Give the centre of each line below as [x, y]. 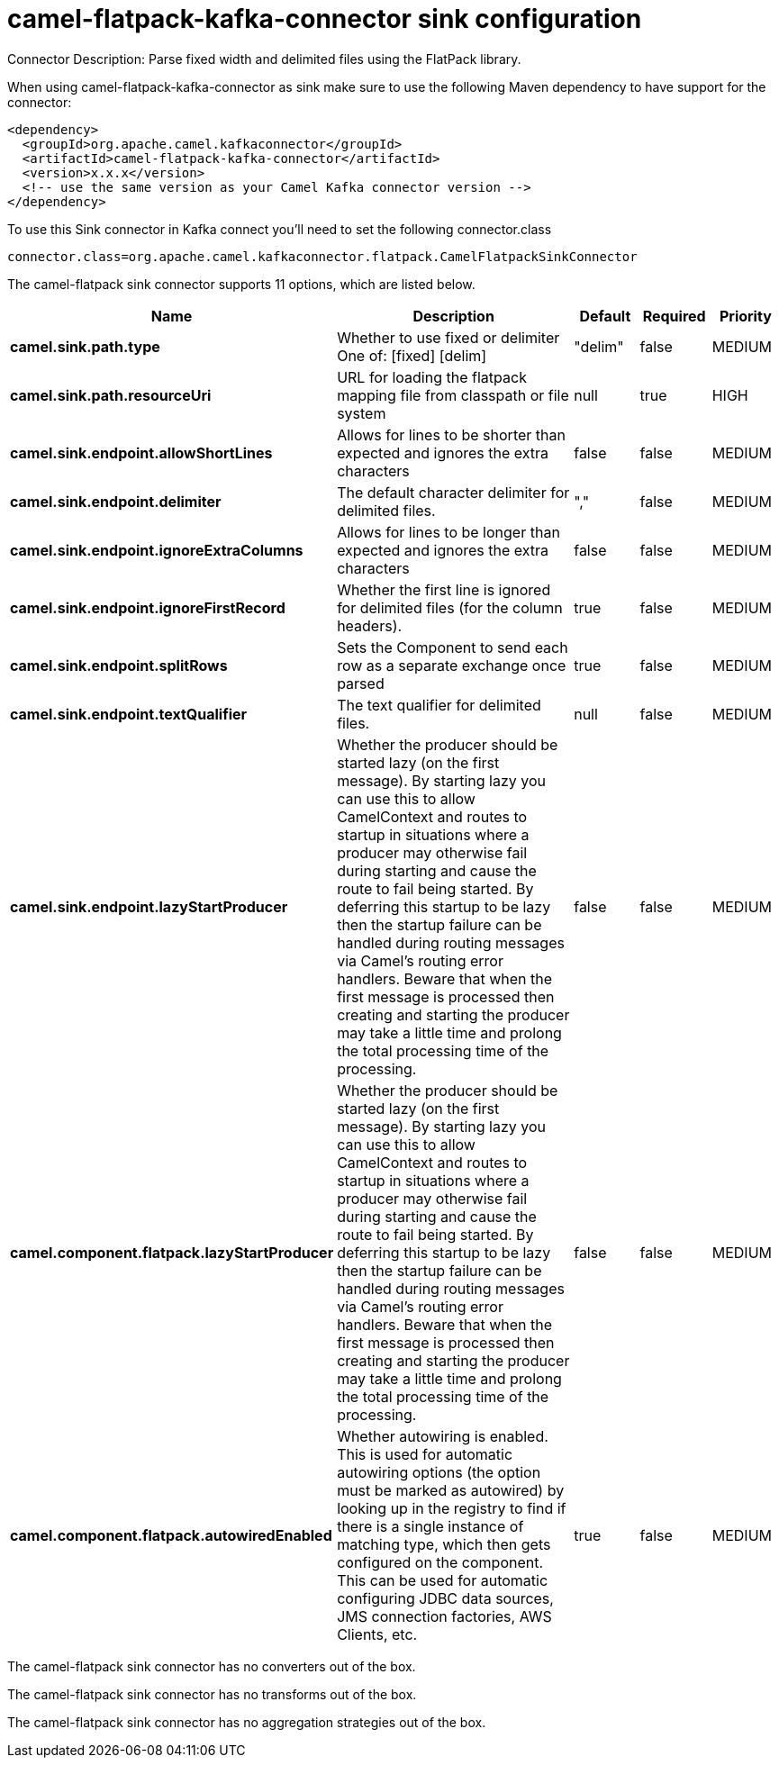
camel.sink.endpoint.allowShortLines [141, 453]
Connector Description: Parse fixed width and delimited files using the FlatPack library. [264, 59]
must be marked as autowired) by [451, 1490]
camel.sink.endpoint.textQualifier [129, 714]
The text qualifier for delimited [439, 705]
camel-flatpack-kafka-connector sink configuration [325, 19]
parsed [361, 683]
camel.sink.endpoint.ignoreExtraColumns [157, 550]
